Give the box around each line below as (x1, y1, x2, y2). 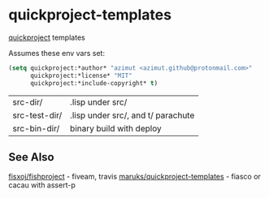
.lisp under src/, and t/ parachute (70, 110, 195, 121)
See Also (8, 150, 54, 164)
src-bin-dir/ (12, 123, 60, 134)
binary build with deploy (70, 123, 162, 134)
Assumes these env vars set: (8, 48, 106, 58)
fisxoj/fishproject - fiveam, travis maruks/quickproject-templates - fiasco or (8, 172, 262, 182)
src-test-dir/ (12, 110, 63, 121)
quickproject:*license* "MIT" (29, 71, 132, 80)
